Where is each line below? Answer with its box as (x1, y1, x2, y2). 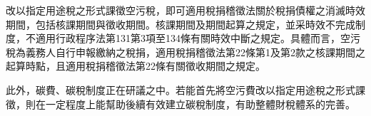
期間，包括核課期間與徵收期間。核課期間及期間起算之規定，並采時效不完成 (6, 16, 355, 31)
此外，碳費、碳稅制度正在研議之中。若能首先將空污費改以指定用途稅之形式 (6, 82, 355, 97)
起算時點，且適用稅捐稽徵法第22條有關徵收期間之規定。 (6, 58, 265, 73)
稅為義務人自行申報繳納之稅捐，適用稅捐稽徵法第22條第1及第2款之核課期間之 (6, 44, 365, 59)
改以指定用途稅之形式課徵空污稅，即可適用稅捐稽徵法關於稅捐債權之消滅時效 (6, 3, 365, 17)
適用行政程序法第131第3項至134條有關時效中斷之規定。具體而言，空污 (35, 31, 360, 46)
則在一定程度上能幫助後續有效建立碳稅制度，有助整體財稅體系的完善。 (25, 96, 355, 111)
